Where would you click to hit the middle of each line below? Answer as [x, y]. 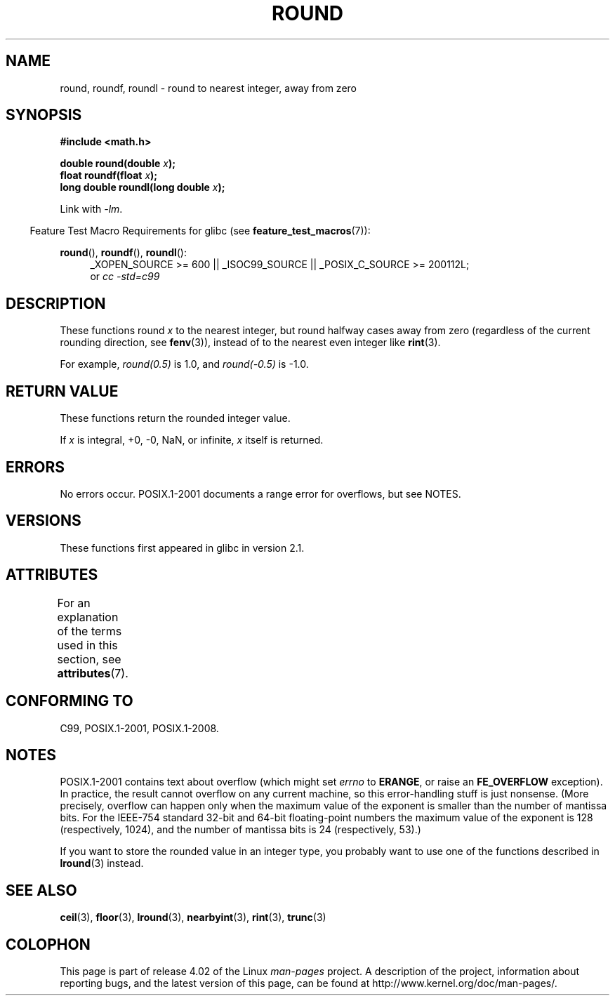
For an [74, 603]
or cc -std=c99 [125, 277]
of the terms [90, 631]
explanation [88, 617]
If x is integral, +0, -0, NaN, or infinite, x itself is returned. [192, 440]
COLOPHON [48, 944]
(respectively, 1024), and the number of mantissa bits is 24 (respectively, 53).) [240, 830]
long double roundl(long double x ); [143, 187]
